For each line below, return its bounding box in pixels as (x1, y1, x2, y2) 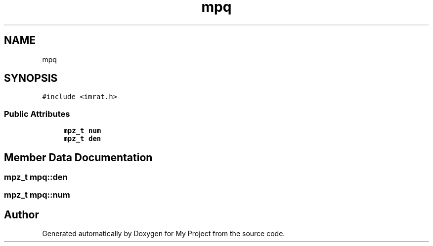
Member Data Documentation (4, 151, 153, 164)
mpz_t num (63, 127, 101, 135)
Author (4, 208, 39, 221)
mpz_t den (63, 135, 101, 143)
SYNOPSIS (4, 72, 58, 85)
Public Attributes (4, 108, 70, 119)
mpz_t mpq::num (4, 190, 70, 200)
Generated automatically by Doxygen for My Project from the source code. (42, 229, 285, 238)
